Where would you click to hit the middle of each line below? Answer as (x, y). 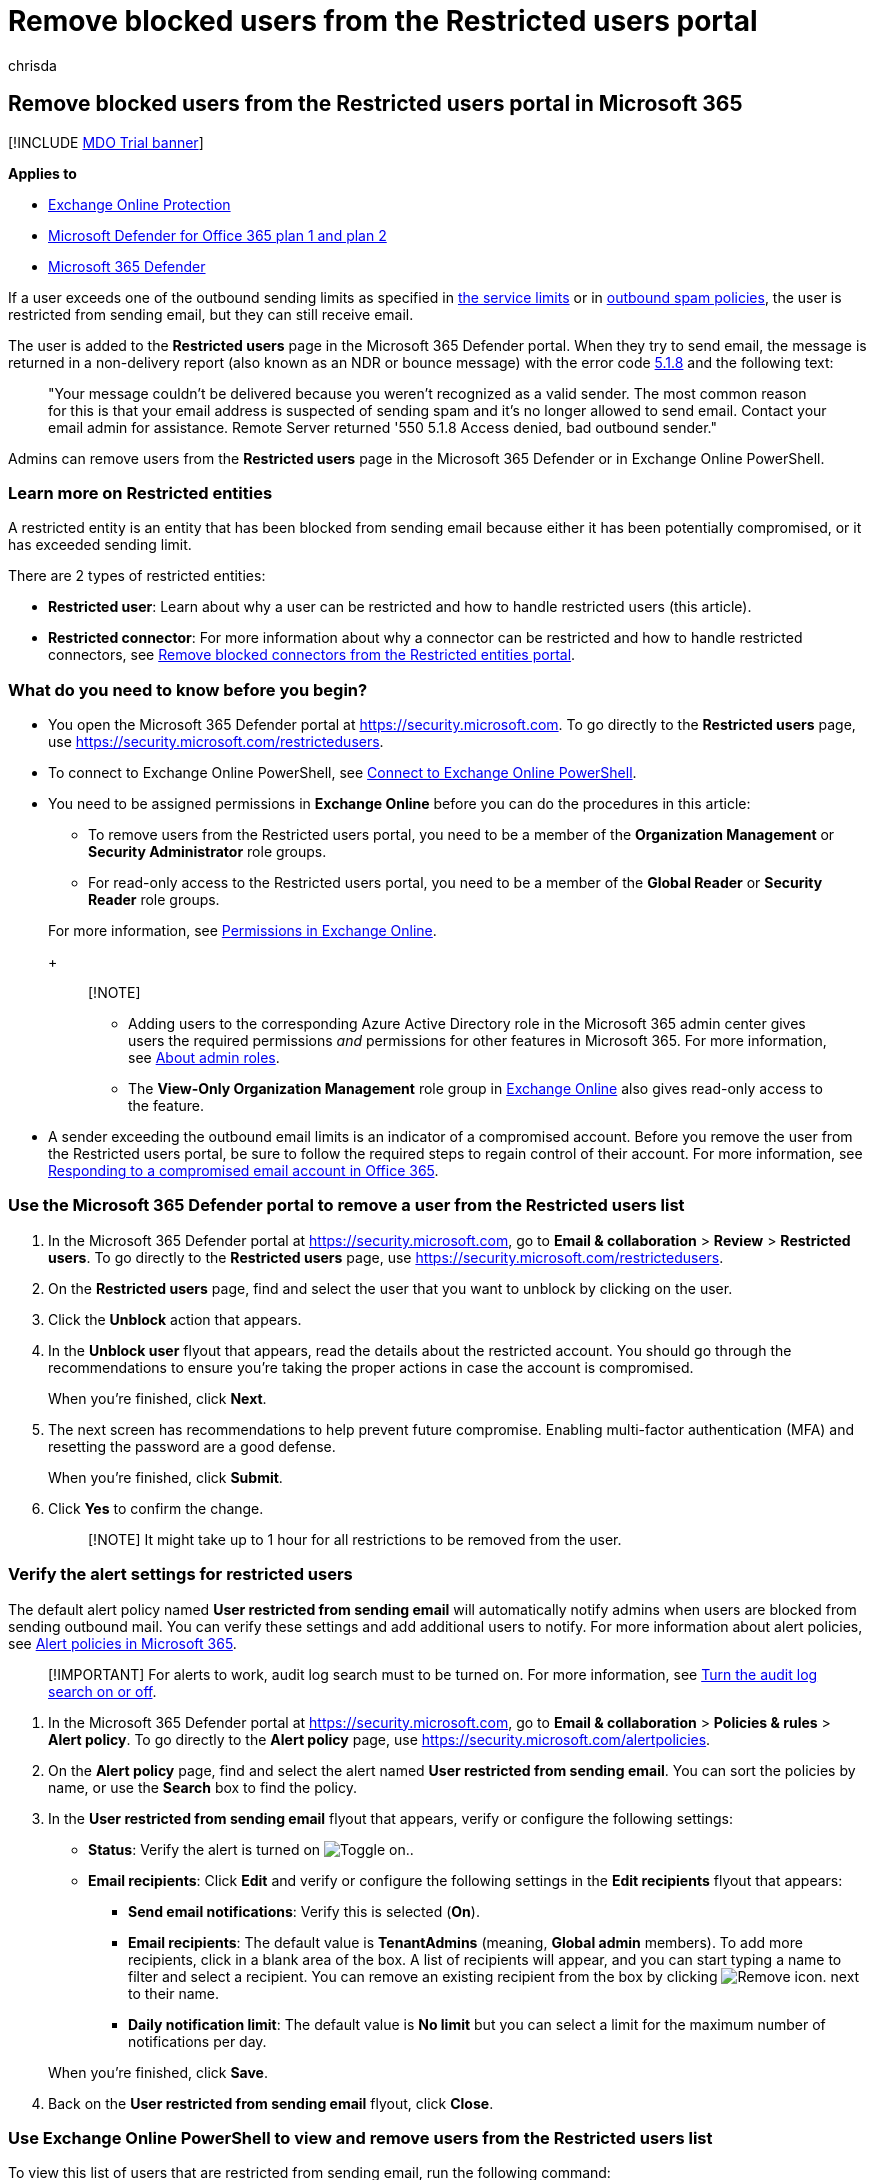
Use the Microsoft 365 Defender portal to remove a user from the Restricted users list (346, 1205)
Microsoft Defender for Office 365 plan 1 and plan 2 (217, 235)
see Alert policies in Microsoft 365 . (122, 1643)
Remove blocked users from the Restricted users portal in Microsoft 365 (375, 104)
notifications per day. (197, 2041)
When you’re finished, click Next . (157, 1398)
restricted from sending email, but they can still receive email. (211, 314)
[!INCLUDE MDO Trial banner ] (106, 142)
